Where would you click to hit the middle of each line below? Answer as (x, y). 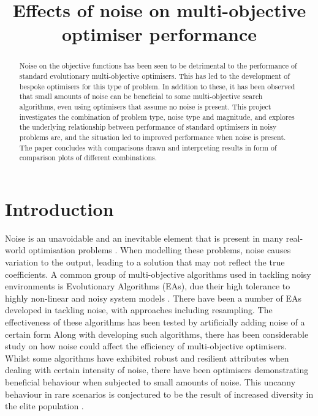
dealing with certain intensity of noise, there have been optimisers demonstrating (157, 370)
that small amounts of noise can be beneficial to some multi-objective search (141, 96)
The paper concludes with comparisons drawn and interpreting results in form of (148, 147)
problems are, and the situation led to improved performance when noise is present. (153, 137)
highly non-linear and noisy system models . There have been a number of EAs (153, 298)
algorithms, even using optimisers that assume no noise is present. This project (145, 106)
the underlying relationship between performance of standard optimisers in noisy (148, 127)
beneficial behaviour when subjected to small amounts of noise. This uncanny (150, 381)
